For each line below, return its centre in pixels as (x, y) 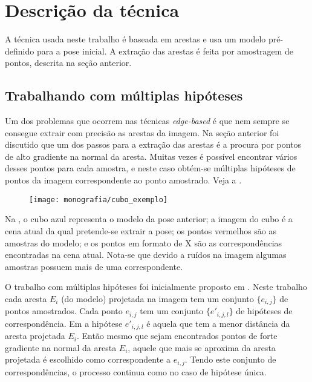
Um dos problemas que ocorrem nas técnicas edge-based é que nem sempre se (147, 121)
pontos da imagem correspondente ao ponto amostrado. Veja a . (123, 180)
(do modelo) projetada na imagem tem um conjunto (158, 298)
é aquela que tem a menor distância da (218, 323)
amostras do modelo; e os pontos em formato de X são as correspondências (144, 242)
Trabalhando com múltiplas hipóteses (124, 95)
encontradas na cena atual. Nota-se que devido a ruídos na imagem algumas (146, 255)
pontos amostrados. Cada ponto (64, 311)
